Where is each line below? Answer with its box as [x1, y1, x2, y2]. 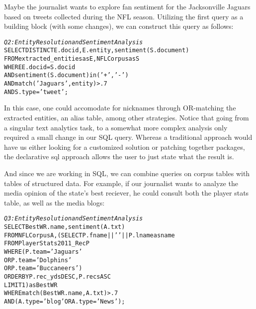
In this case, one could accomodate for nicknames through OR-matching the [4, 103, 236, 113]
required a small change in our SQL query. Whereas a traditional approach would [4, 132, 253, 142]
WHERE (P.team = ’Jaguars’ [4, 248, 83, 255]
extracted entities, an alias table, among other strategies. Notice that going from [4, 112, 249, 122]
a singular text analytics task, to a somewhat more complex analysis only [4, 122, 228, 132]
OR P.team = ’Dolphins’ [4, 256, 72, 264]
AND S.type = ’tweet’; [4, 88, 68, 96]
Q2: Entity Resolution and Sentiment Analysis [4, 38, 143, 46]
